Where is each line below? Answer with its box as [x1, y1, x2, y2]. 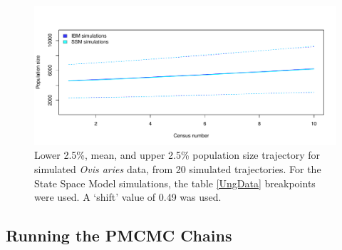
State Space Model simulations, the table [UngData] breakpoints [34, 175, 316, 190]
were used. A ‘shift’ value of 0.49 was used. [34, 189, 222, 204]
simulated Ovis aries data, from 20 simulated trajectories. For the [34, 162, 321, 177]
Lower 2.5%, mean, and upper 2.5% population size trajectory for [34, 147, 321, 162]
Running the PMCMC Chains [6, 224, 232, 246]
